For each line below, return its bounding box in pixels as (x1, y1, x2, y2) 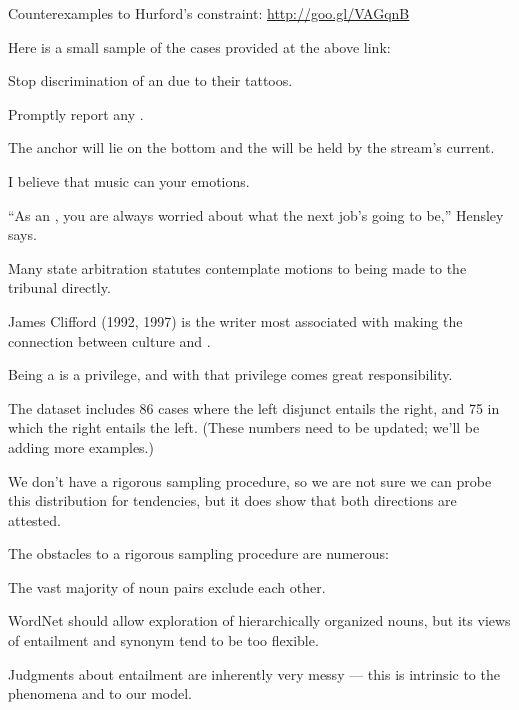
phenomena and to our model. (8, 683, 193, 704)
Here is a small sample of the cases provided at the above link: (8, 36, 391, 57)
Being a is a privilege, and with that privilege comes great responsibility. (8, 364, 453, 385)
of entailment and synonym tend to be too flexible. (8, 630, 319, 651)
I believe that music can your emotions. (8, 170, 250, 191)
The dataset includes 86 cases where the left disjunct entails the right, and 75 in (8, 397, 500, 418)
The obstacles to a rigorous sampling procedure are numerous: (8, 543, 389, 564)
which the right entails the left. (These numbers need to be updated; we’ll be (8, 417, 480, 438)
